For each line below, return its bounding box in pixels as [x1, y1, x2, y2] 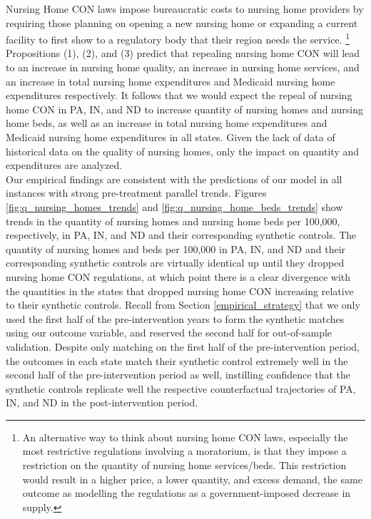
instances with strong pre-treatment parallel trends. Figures [6, 185, 267, 200]
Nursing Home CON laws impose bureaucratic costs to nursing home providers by [6, 1, 364, 16]
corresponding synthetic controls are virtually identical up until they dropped [6, 255, 345, 270]
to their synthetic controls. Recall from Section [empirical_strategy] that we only [6, 297, 360, 312]
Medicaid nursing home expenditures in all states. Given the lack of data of [6, 130, 335, 144]
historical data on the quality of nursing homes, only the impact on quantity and [6, 143, 360, 158]
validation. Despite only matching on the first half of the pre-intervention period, [6, 339, 360, 354]
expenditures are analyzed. [6, 158, 123, 173]
